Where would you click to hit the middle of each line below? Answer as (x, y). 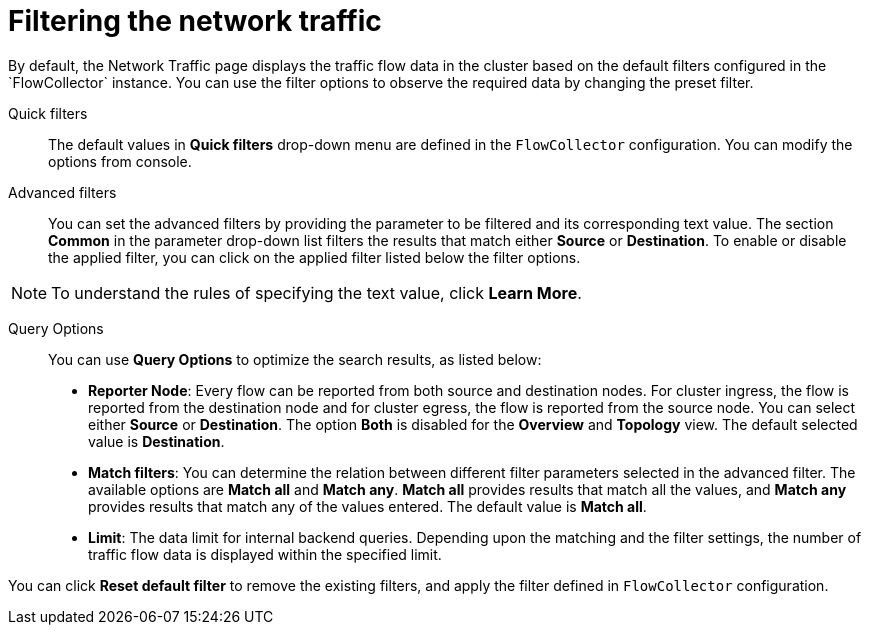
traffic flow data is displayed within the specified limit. (265, 554)
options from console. (120, 161)
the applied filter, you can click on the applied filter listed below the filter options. (314, 257)
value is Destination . (156, 441)
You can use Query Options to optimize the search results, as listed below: (295, 359)
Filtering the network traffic (195, 21)
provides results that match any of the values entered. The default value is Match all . (367, 506)
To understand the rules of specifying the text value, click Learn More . (316, 292)
